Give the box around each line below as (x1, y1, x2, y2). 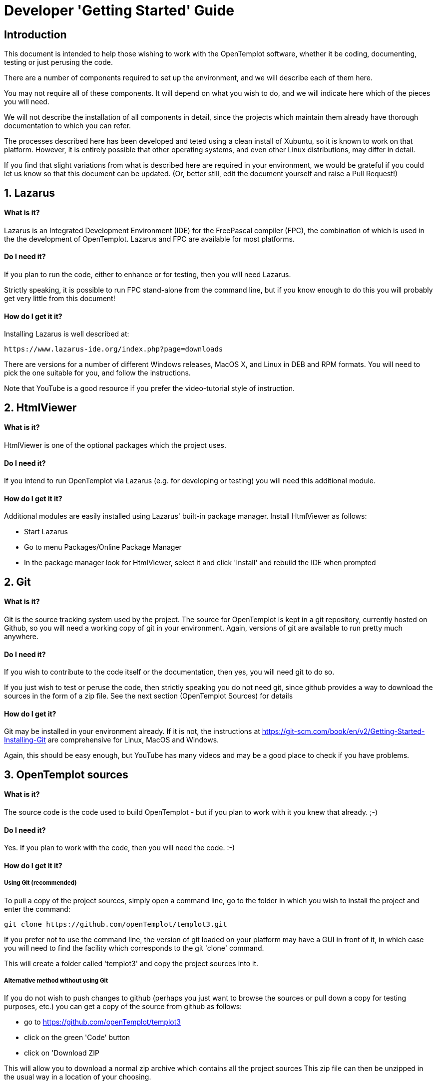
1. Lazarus (4, 186, 55, 199)
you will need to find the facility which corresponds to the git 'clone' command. (4, 943, 264, 952)
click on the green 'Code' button (24, 1033, 130, 1042)
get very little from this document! (4, 294, 115, 303)
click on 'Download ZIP (24, 1049, 99, 1058)
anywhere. (4, 632, 38, 641)
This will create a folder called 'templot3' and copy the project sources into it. (4, 959, 259, 968)
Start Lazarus (24, 527, 68, 536)
